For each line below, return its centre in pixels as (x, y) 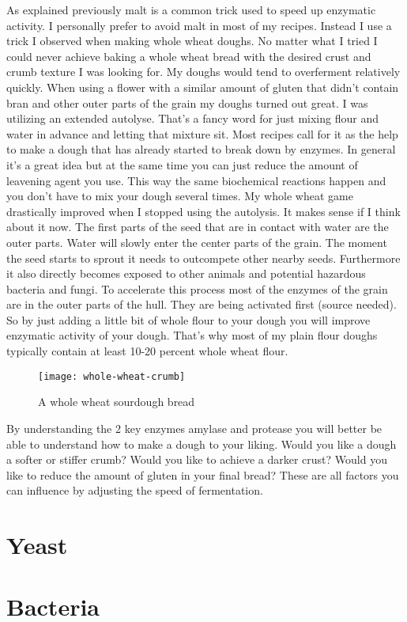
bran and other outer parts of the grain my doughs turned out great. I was (187, 102)
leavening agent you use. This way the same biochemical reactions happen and (196, 180)
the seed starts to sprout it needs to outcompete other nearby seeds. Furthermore (203, 258)
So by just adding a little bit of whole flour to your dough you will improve (188, 319)
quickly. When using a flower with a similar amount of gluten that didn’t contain (203, 87)
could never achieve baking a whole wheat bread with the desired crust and (189, 56)
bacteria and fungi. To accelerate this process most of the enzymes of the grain (197, 288)
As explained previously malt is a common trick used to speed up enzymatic (191, 9)
